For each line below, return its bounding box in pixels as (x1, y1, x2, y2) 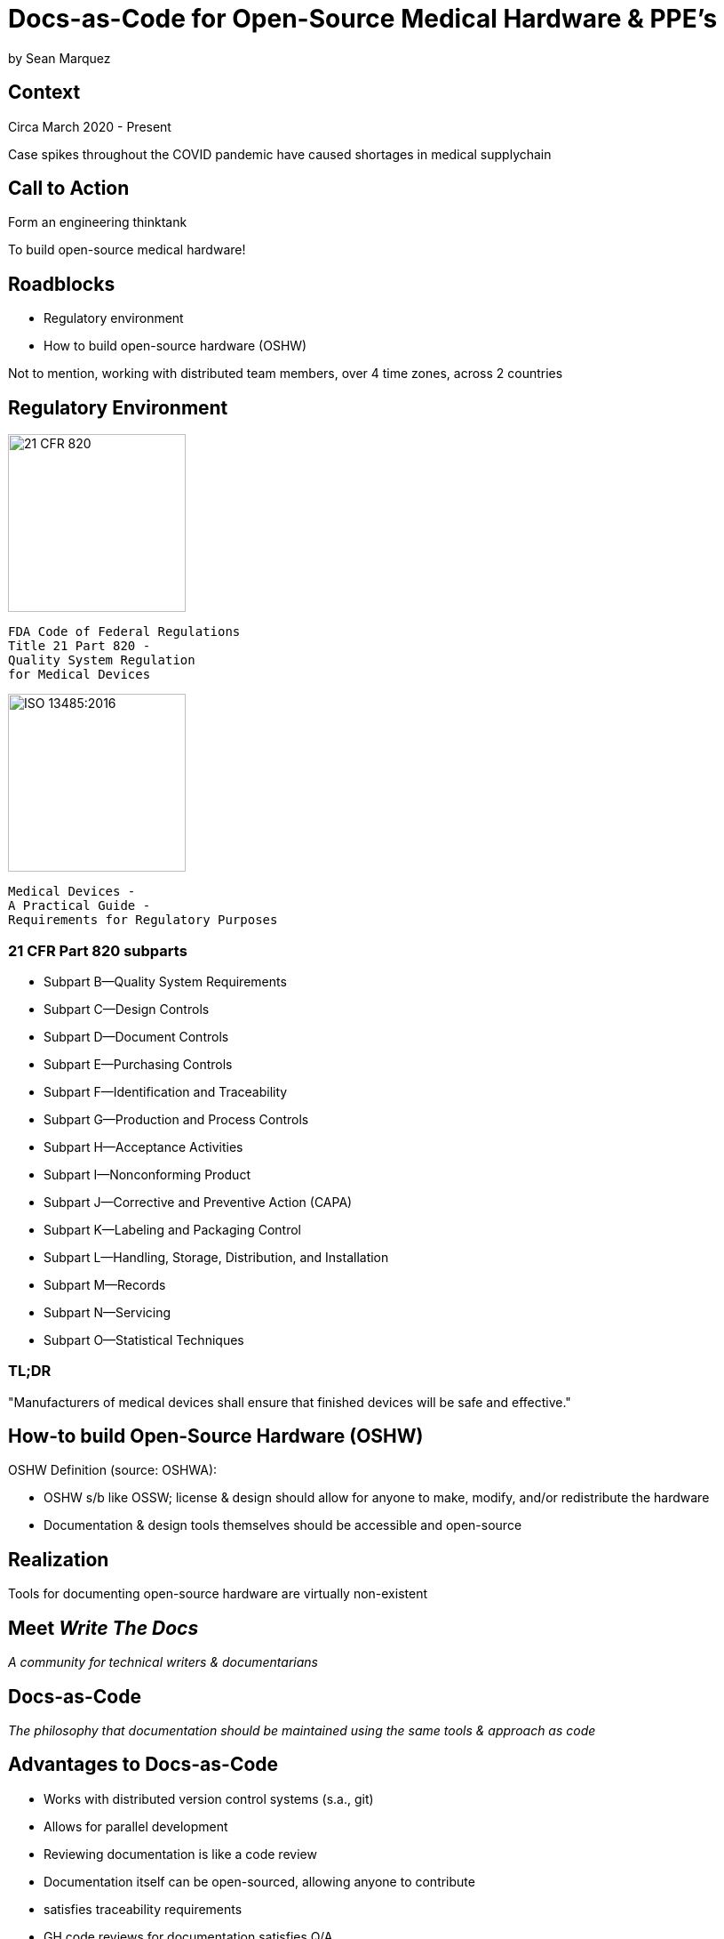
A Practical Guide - (8, 898, 151, 913)
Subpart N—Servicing (44, 1304, 171, 1320)
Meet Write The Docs (8, 1616, 199, 1639)
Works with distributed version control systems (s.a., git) (44, 1790, 374, 1806)
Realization (8, 1548, 109, 1571)
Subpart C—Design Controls (44, 1001, 210, 1017)
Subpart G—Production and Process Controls (44, 1111, 309, 1127)
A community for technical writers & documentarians (8, 1654, 318, 1670)
